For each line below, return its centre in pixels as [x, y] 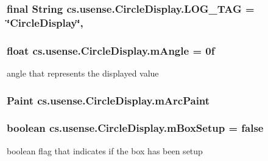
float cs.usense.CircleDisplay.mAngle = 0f [111, 50]
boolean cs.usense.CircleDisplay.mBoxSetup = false [135, 128]
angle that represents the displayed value [83, 73]
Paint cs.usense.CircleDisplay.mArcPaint [108, 100]
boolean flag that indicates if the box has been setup [105, 150]
